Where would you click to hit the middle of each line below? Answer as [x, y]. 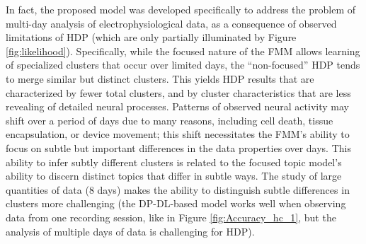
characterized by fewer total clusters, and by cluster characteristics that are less [178, 92]
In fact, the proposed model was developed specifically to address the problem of [181, 9]
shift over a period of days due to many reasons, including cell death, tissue [170, 120]
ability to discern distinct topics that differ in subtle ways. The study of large [174, 176]
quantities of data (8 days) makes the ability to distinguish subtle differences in [178, 189]
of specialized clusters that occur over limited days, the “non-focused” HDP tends [183, 65]
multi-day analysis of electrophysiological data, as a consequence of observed [171, 23]
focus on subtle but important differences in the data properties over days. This [178, 147]
